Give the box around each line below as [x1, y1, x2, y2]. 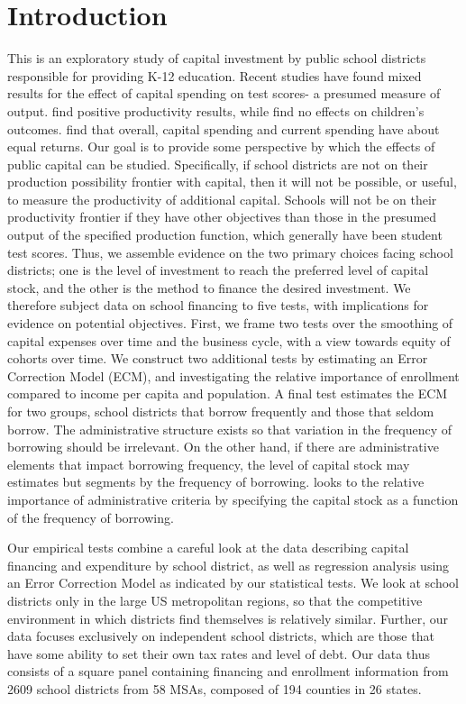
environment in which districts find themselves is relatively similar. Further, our [7, 608, 449, 627]
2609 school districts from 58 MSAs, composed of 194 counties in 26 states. [7, 679, 422, 698]
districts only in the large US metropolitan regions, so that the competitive [7, 590, 423, 609]
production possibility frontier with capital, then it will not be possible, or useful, [7, 172, 457, 191]
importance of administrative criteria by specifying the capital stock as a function [7, 489, 459, 508]
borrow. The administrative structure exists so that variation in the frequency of [7, 419, 452, 438]
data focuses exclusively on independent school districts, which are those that [7, 626, 434, 645]
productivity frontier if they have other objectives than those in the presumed [7, 207, 437, 226]
